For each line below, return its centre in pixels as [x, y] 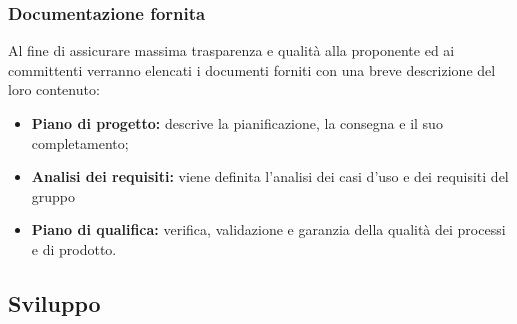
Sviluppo [54, 302]
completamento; [80, 142]
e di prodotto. [74, 248]
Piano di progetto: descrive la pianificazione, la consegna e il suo [237, 123]
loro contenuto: [54, 89]
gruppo [53, 195]
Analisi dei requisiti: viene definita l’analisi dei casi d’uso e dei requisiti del [270, 176]
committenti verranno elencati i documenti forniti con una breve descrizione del [252, 69]
